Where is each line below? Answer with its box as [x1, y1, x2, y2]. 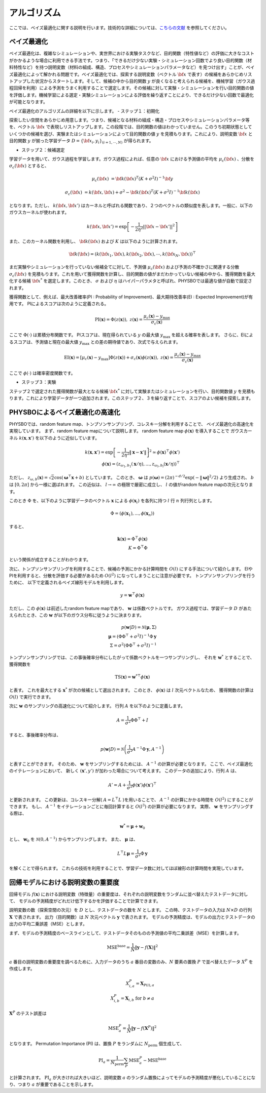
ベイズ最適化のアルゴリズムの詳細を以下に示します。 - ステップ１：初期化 [9, 108, 160, 114]
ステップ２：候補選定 [21, 147, 65, 153]
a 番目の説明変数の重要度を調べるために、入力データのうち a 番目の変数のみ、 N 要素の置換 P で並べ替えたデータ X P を [9, 958, 253, 965]
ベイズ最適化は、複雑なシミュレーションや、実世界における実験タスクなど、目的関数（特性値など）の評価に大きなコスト [9, 50, 255, 56]
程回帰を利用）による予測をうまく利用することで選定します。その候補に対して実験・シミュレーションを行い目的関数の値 [9, 85, 254, 91]
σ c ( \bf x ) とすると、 [9, 163, 49, 170]
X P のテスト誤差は [9, 1010, 47, 1016]
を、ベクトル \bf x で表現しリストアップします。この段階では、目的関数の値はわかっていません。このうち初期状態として [9, 124, 252, 130]
